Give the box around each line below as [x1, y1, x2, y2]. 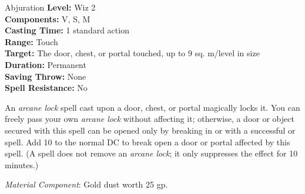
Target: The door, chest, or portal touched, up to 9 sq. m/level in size [5, 47, 260, 59]
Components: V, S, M [5, 12, 91, 25]
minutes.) [5, 158, 39, 171]
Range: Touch [5, 35, 58, 47]
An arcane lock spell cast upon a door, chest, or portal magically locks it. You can [5, 101, 300, 113]
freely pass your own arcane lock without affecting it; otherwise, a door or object [5, 113, 294, 125]
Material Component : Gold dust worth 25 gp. [5, 178, 168, 190]
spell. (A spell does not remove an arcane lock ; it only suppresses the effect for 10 [5, 147, 298, 159]
